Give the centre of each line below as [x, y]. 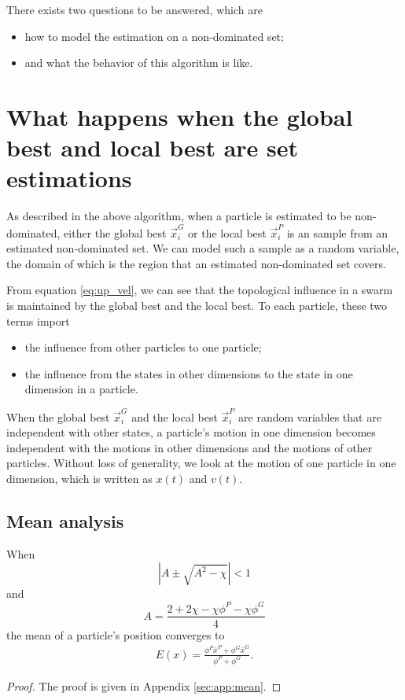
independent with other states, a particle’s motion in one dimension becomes [191, 432]
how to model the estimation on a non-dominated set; [154, 36]
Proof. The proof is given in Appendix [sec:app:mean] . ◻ [144, 685]
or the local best [227, 232]
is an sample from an [337, 232]
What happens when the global [180, 116]
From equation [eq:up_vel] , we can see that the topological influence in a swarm [200, 290]
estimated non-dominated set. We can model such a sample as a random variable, [203, 248]
